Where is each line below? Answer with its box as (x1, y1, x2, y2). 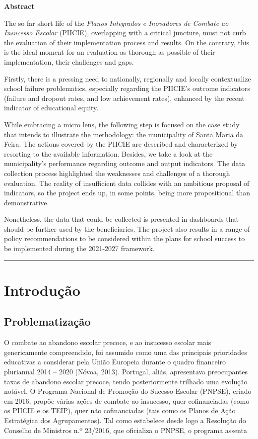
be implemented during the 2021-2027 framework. (4, 243, 155, 254)
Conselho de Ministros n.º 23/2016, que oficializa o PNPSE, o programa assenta (4, 425, 247, 435)
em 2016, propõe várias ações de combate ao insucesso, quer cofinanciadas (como (4, 395, 250, 406)
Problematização (4, 314, 91, 329)
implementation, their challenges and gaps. (4, 56, 134, 67)
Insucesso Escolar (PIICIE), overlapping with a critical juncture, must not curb (4, 27, 246, 38)
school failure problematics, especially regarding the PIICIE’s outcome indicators (4, 83, 251, 93)
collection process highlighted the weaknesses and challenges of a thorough (4, 168, 230, 178)
